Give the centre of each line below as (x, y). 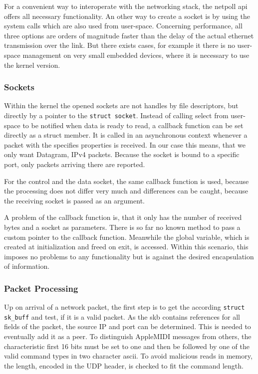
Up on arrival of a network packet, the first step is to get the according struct (125, 307)
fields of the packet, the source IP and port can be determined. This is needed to (128, 326)
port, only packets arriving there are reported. (75, 164)
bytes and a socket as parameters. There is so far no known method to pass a (122, 227)
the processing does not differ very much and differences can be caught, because (126, 191)
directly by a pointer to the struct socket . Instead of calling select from (116, 115)
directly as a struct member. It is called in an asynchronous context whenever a (126, 135)
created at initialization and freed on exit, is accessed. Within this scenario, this (126, 247)
